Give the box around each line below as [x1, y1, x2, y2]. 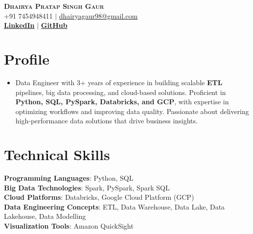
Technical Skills [4, 144, 110, 164]
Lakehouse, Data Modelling [4, 211, 86, 221]
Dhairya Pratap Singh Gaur [4, 1, 104, 11]
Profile [4, 48, 49, 69]
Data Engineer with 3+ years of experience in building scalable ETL [15, 77, 223, 87]
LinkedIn [4, 20, 35, 30]
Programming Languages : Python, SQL [4, 173, 134, 183]
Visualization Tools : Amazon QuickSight [4, 220, 134, 231]
